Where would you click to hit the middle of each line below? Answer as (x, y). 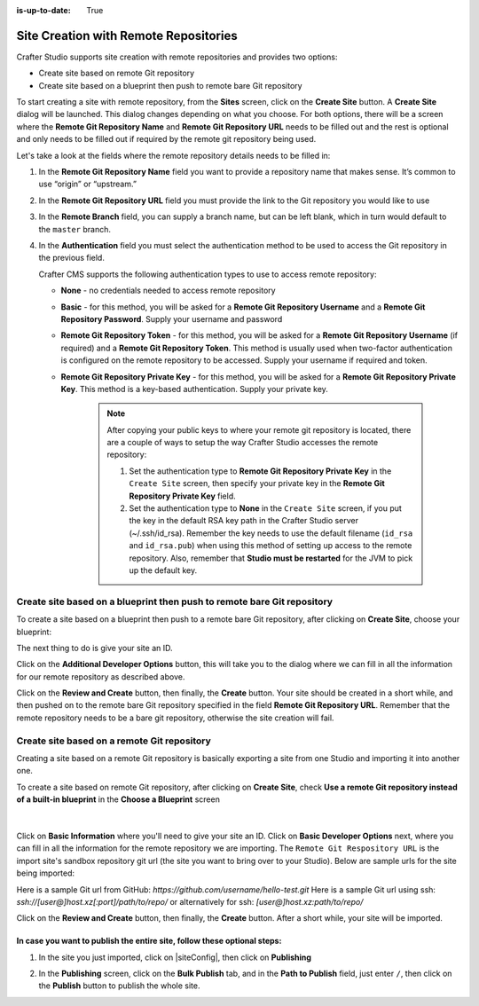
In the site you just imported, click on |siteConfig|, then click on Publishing (175, 957)
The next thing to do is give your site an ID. (94, 648)
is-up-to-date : (43, 10)
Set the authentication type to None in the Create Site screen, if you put (266, 508)
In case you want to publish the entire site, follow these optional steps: (149, 941)
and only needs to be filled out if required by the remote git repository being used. (166, 139)
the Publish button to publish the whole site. (119, 986)
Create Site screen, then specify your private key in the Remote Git (257, 483)
